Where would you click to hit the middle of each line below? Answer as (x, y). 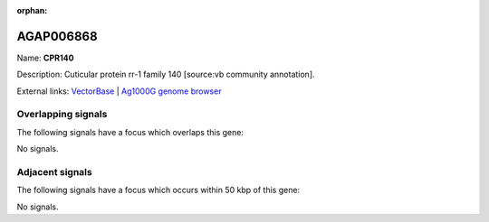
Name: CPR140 (45, 58)
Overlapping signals (62, 115)
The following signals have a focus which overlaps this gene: (130, 132)
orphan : (32, 10)
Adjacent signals (54, 171)
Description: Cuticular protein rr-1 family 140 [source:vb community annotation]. (166, 74)
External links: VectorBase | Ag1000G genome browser (119, 91)
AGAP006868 (58, 36)
